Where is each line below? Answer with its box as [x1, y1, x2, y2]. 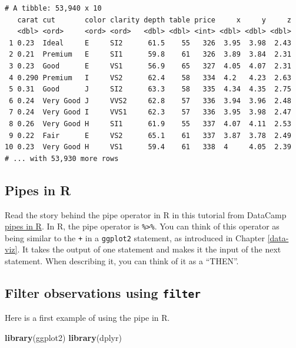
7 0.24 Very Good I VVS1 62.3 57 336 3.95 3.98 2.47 [9, 108, 291, 117]
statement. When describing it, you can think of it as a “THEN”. [5, 255, 239, 267]
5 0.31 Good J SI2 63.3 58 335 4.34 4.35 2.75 [9, 85, 291, 94]
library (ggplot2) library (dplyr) [5, 331, 122, 343]
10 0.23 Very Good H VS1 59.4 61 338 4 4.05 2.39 [5, 143, 291, 152]
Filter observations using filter [5, 284, 201, 301]
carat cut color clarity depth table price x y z [17, 15, 291, 24]
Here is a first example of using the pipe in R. [5, 311, 170, 324]
